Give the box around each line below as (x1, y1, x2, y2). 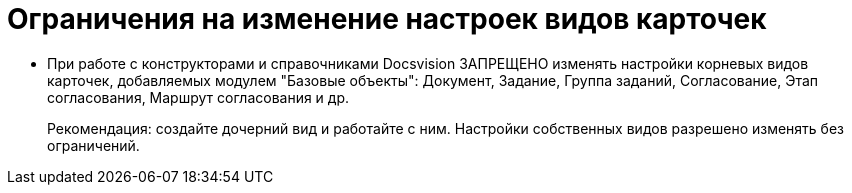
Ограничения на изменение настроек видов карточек (7, 2, 767, 36)
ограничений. (47, 136, 140, 154)
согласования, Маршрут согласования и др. (47, 88, 350, 106)
